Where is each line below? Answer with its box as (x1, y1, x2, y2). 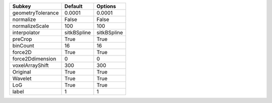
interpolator (12, 29, 40, 36)
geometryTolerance (12, 9, 59, 16)
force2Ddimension (12, 55, 56, 62)
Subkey (12, 3, 31, 9)
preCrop (12, 35, 32, 42)
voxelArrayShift (12, 62, 49, 68)
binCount (12, 42, 35, 49)
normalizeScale (12, 22, 49, 29)
